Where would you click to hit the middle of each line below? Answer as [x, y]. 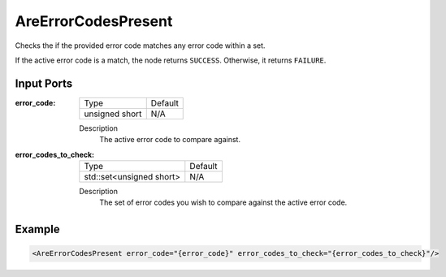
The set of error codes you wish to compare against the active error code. [223, 202]
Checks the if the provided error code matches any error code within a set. [140, 45]
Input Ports [44, 83]
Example [37, 229]
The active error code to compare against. [170, 140]
